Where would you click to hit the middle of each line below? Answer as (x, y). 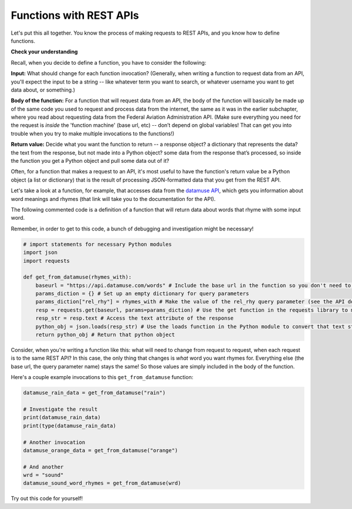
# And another (43, 467)
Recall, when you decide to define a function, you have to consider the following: (109, 62)
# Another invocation (54, 442)
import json (40, 252)
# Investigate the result (60, 409)
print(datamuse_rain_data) (62, 418)
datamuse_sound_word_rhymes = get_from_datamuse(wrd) (102, 483)
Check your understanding (44, 52)
